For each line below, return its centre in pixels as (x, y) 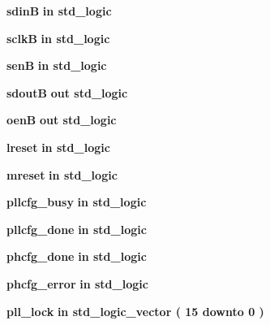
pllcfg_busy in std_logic (77, 202)
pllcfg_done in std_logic (77, 229)
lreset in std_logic (58, 147)
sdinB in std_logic (59, 11)
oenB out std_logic (62, 120)
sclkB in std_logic (58, 38)
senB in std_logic (57, 65)
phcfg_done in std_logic (77, 256)
